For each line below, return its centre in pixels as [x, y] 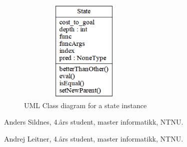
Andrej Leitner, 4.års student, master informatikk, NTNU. [94, 138]
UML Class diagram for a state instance [85, 105]
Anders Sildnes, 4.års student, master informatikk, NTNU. [94, 122]
